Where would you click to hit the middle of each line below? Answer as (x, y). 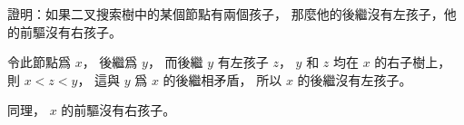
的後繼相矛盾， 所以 (222, 79)
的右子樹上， (413, 62)
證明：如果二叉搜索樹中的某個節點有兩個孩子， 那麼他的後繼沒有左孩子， (226, 14)
